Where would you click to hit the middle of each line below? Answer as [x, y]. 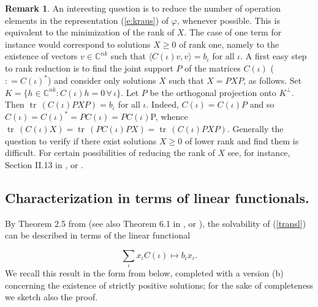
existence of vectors [41, 56]
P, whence [169, 117]
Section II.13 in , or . [44, 164]
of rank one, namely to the [229, 44]
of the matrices [213, 68]
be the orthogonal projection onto [213, 92]
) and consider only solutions [102, 80]
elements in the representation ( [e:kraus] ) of [87, 20]
